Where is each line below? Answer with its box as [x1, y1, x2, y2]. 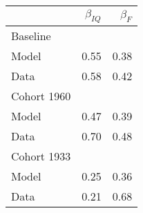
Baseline [11, 28, 51, 44]
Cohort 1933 [11, 148, 71, 165]
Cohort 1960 [11, 88, 71, 104]
